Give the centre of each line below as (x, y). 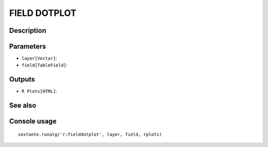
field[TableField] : (45, 65)
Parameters (28, 46)
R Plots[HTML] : (39, 91)
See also (23, 106)
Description (28, 31)
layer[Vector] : (39, 58)
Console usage (33, 121)
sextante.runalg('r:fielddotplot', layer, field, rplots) (90, 134)
